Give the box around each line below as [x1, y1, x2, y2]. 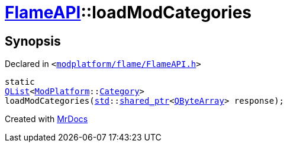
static [5, 77, 35, 87]
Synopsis [5, 33, 61, 49]
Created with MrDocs [5, 114, 88, 124]
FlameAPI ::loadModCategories [5, 2, 252, 23]
